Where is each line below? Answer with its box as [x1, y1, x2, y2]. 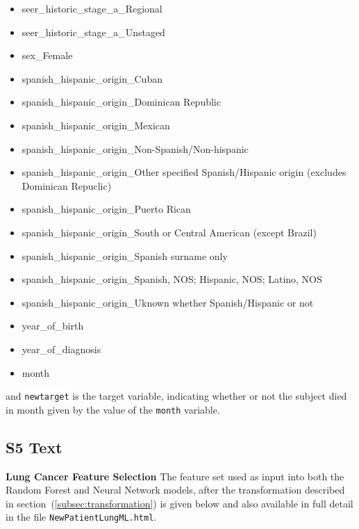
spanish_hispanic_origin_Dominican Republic [22, 95, 221, 109]
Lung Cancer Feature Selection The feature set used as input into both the [6, 469, 344, 483]
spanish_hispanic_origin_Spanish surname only [22, 248, 228, 263]
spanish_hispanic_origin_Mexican [22, 117, 170, 132]
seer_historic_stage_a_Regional [22, 1, 162, 15]
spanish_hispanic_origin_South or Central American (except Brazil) [22, 225, 317, 239]
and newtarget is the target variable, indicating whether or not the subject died [6, 389, 347, 403]
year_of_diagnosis [22, 341, 101, 356]
